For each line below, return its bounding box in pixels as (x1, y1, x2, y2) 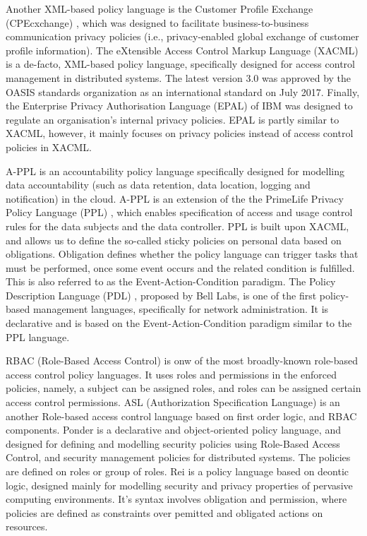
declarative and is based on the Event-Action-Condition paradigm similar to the (6, 316, 352, 330)
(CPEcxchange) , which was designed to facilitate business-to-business (6, 15, 309, 30)
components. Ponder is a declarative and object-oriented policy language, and (6, 422, 341, 437)
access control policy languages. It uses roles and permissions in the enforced (6, 367, 337, 381)
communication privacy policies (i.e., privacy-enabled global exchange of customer (6, 29, 359, 44)
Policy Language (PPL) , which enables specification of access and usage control (6, 205, 353, 220)
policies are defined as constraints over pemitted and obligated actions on (6, 505, 323, 520)
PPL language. (6, 329, 70, 344)
